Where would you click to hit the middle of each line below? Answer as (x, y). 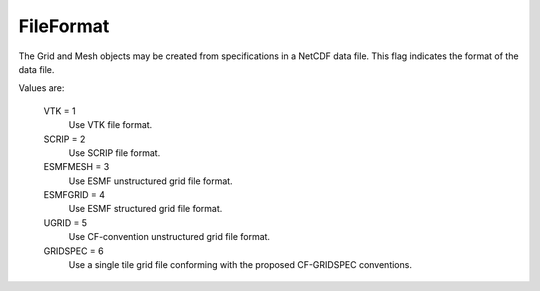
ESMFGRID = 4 (74, 195)
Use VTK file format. (110, 125)
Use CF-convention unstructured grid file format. (169, 237)
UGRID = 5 (65, 222)
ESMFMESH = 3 (76, 167)
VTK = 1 (59, 111)
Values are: (41, 88)
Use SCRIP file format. (114, 152)
